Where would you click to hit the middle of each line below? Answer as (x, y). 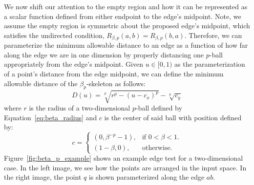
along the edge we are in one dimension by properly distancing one (104, 54)
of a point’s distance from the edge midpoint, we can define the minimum (114, 74)
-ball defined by (159, 107)
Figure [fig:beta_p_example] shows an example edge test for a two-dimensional (124, 158)
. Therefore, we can (213, 35)
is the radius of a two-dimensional (80, 107)
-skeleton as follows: (116, 83)
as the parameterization (210, 64)
